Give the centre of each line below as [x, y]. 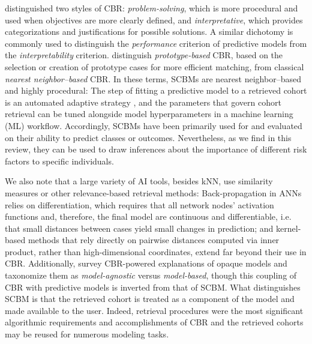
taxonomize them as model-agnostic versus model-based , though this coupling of [151, 275]
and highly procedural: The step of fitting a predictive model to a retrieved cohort [156, 90]
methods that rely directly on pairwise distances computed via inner [154, 240]
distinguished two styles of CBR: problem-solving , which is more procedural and [151, 8]
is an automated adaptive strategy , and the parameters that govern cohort [143, 102]
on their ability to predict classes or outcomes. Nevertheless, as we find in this [148, 137]
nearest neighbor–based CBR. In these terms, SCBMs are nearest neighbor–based [153, 78]
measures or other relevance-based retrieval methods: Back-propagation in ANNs [153, 192]
